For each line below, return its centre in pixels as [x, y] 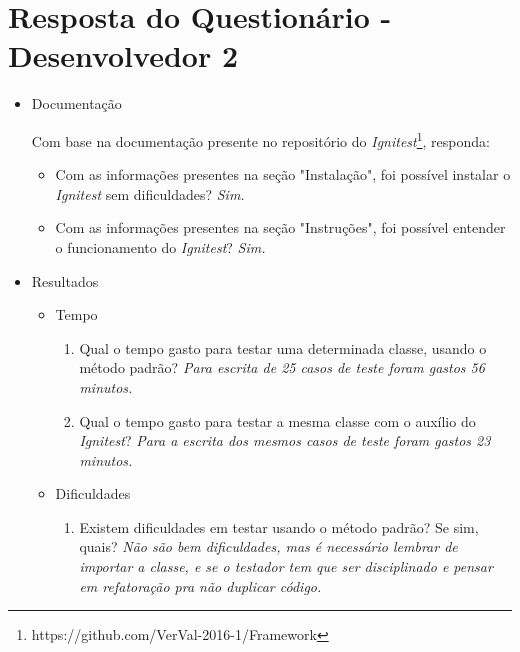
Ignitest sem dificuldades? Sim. [150, 193]
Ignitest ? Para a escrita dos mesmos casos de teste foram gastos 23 [285, 440]
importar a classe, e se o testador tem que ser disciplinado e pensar [286, 566]
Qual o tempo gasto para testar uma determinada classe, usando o [283, 347]
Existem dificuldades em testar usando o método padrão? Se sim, [279, 526]
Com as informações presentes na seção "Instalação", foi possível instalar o [283, 174]
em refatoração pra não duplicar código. [200, 585]
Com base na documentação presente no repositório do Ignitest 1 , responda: [260, 139]
